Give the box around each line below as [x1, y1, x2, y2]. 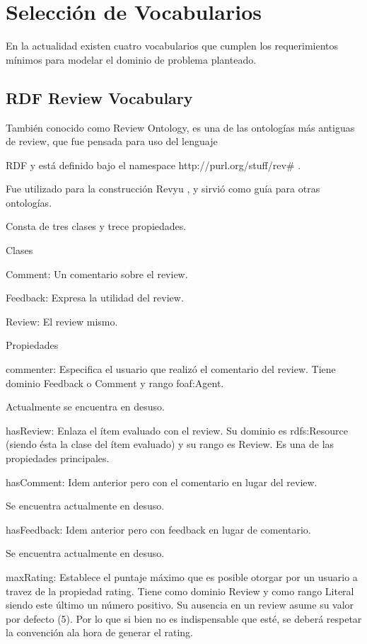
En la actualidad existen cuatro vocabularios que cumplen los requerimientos [6, 38, 339, 53]
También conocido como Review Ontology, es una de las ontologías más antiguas [6, 120, 355, 134]
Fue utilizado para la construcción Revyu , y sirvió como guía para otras [6, 181, 320, 196]
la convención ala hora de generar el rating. [6, 625, 193, 640]
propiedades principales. [6, 451, 110, 466]
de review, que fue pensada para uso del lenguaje [6, 134, 218, 149]
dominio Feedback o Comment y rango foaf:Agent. [6, 375, 224, 390]
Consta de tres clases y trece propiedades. [6, 219, 187, 234]
